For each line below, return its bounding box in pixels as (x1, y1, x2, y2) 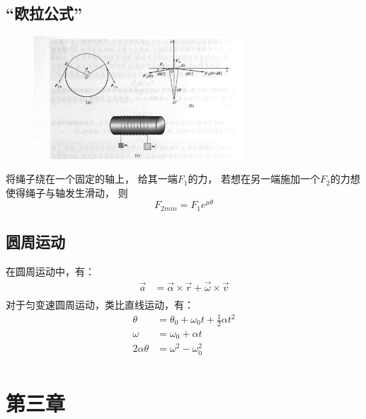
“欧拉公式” (6, 2, 82, 24)
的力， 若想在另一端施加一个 (188, 171, 321, 186)
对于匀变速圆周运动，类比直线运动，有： (6, 297, 194, 311)
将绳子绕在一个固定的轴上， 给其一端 (6, 171, 178, 186)
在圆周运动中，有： (6, 264, 95, 279)
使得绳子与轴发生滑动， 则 (6, 185, 128, 200)
